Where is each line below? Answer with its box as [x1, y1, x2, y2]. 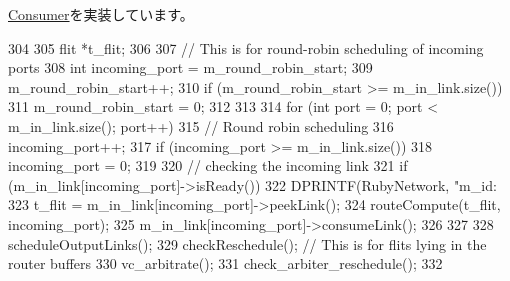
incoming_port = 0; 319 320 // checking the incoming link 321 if [8, 155, 408, 176]
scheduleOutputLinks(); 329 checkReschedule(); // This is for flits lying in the [8, 233, 487, 254]
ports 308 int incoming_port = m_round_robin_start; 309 [8, 57, 373, 78]
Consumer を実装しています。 [8, 4, 194, 24]
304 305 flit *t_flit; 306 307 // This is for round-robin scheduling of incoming [8, 37, 484, 58]
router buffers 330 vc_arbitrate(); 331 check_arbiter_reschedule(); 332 [8, 253, 443, 274]
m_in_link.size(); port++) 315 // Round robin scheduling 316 [8, 115, 394, 136]
